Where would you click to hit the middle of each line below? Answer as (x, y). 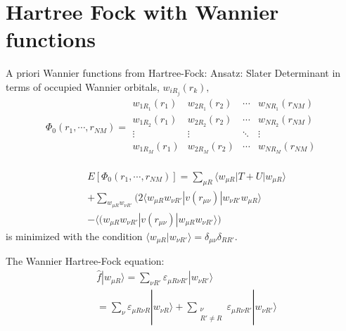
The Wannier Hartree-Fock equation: (85, 261)
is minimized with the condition (74, 236)
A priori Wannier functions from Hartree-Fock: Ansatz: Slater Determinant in (173, 73)
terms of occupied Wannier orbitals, (83, 86)
